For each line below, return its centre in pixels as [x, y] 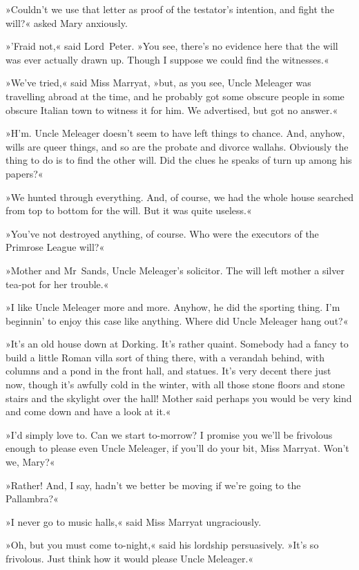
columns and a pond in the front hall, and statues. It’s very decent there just [168, 371]
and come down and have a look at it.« [88, 411]
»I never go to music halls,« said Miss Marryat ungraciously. [134, 521]
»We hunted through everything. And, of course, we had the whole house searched [180, 197]
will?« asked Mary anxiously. [67, 22]
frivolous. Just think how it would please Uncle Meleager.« [130, 558]
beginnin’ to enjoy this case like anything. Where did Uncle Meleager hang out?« [177, 320]
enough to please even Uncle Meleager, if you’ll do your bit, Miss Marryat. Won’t [177, 448]
